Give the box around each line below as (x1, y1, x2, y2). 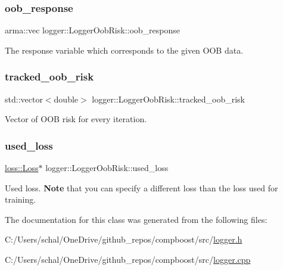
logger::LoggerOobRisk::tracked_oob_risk (92, 92, 245, 105)
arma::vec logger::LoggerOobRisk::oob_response (5, 24, 181, 36)
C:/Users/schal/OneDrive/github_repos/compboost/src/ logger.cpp (5, 253, 251, 265)
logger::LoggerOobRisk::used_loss (45, 162, 169, 174)
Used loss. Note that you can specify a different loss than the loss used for (5, 181, 278, 194)
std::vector (5, 92, 43, 105)
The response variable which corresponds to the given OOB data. (5, 44, 244, 56)
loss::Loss (5, 162, 39, 174)
